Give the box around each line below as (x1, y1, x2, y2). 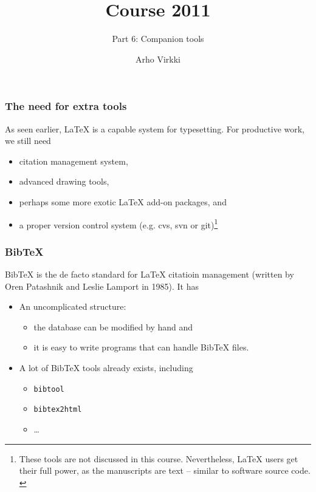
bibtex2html (33, 405, 82, 414)
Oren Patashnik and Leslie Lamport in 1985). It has (5, 279, 199, 292)
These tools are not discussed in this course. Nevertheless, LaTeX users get (19, 452, 298, 465)
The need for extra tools (5, 98, 127, 114)
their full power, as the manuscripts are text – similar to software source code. (19, 464, 311, 477)
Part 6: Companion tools (112, 32, 204, 45)
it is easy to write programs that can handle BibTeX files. (33, 341, 249, 354)
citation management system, (19, 154, 128, 167)
